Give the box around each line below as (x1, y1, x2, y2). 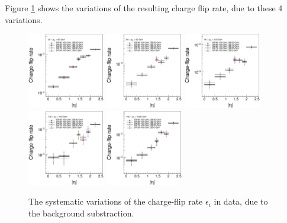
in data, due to (214, 195, 268, 208)
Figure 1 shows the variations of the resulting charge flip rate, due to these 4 (5, 2, 283, 14)
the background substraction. (28, 206, 134, 219)
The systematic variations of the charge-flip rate (28, 195, 203, 208)
